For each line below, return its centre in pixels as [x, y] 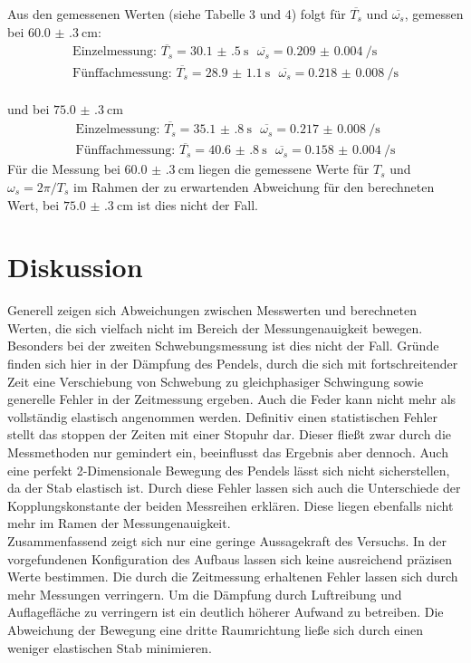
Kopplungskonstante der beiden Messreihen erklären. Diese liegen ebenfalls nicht [231, 505]
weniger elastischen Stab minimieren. [110, 647]
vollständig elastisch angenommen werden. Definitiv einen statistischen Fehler [222, 416]
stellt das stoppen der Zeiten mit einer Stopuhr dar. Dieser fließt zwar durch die [229, 434]
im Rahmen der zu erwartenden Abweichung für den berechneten [254, 186]
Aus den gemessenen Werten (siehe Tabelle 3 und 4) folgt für [177, 14]
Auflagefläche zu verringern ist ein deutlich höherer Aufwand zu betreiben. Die [226, 612]
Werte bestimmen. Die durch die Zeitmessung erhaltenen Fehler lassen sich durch [233, 577]
